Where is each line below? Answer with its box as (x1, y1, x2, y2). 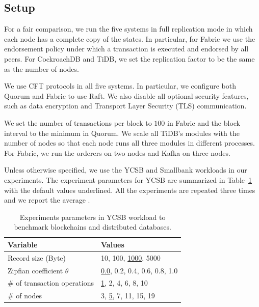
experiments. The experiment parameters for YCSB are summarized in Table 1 (4, 174, 252, 185)
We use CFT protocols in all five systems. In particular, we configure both (4, 80, 236, 91)
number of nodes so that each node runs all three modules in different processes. (4, 137, 255, 148)
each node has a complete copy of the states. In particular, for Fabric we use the (4, 33, 255, 44)
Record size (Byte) (8, 252, 66, 263)
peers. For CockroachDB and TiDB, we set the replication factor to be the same (4, 53, 255, 64)
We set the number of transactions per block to (4, 117, 152, 128)
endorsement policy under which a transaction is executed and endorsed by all (4, 43, 249, 54)
